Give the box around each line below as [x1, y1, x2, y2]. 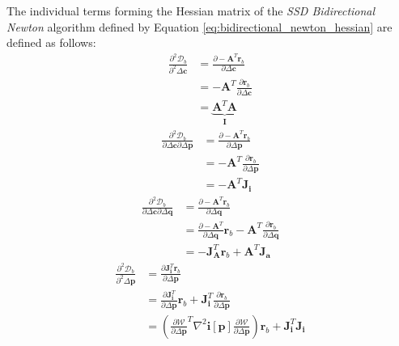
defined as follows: [6, 34, 96, 51]
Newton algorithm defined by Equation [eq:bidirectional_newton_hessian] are [6, 18, 393, 35]
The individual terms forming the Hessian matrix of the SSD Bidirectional [6, 2, 376, 19]
